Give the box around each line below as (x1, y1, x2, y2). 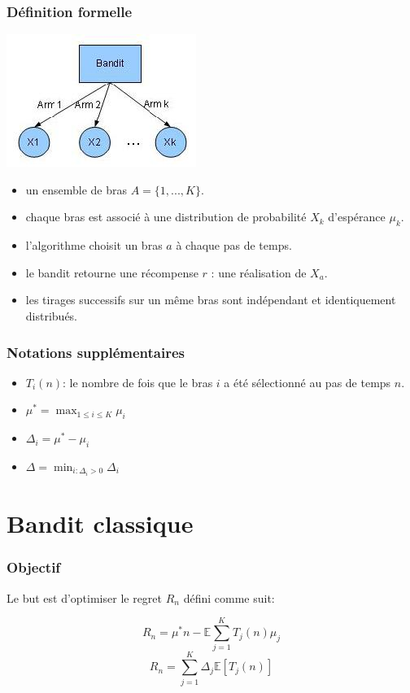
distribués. (25, 307, 78, 324)
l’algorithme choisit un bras (25, 237, 163, 254)
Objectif (7, 557, 61, 577)
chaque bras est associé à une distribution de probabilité (25, 208, 307, 225)
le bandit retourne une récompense (25, 264, 198, 281)
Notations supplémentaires (7, 342, 185, 362)
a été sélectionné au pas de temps (224, 373, 391, 390)
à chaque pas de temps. (176, 237, 292, 254)
